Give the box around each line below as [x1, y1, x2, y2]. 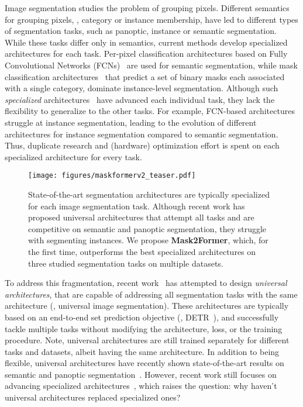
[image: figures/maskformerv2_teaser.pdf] [28, 171, 196, 180]
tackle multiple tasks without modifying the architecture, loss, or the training [5, 322, 283, 334]
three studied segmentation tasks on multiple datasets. [28, 257, 223, 269]
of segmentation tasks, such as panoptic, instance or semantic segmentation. [5, 25, 277, 37]
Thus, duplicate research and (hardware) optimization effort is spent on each [5, 139, 280, 151]
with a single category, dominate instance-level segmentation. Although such [5, 82, 278, 94]
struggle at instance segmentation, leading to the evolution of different [5, 116, 257, 128]
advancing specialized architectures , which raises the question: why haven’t [5, 380, 277, 392]
